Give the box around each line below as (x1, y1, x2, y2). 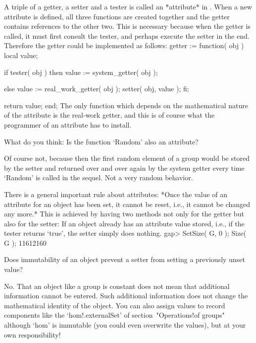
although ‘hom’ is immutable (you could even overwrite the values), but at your (4, 320, 246, 330)
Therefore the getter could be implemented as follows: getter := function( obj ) (4, 40, 244, 51)
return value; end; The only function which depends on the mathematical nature (4, 100, 248, 110)
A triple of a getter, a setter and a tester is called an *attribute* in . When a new (4, 1, 252, 11)
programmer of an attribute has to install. (4, 119, 132, 130)
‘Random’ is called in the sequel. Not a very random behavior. (4, 172, 193, 183)
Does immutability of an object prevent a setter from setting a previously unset (4, 254, 245, 265)
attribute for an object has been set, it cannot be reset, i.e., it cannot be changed (4, 199, 250, 209)
